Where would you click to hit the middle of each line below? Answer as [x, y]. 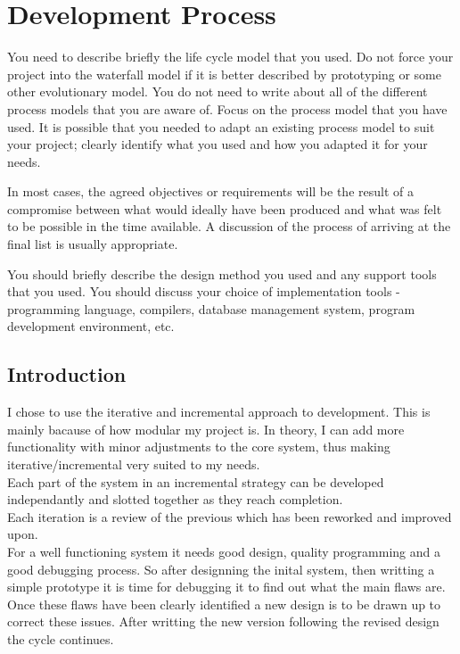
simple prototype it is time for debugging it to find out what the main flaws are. [226, 587]
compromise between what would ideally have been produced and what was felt [225, 208]
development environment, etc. [91, 326]
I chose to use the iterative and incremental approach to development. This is [219, 412]
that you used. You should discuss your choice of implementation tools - [204, 291]
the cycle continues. [61, 638]
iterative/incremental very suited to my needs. [134, 464]
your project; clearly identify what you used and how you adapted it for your [218, 144]
